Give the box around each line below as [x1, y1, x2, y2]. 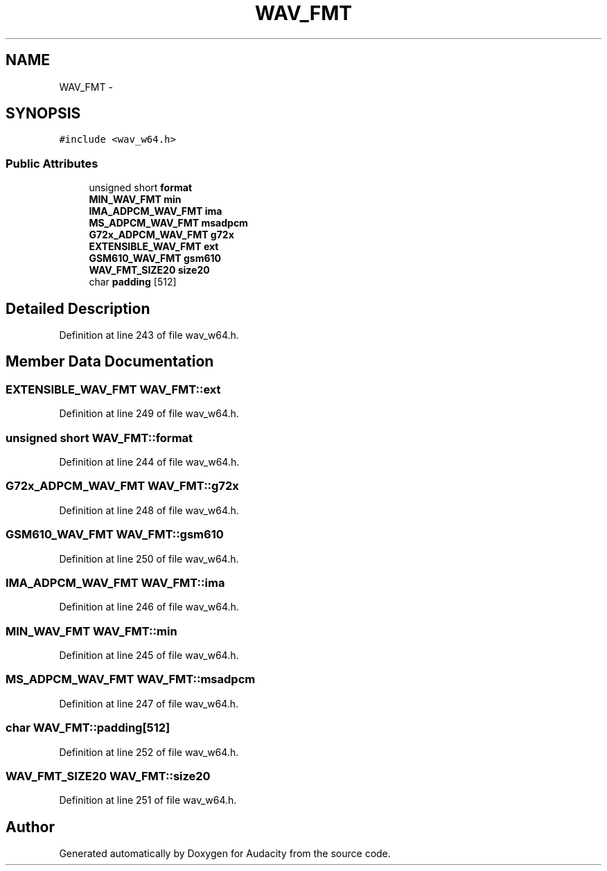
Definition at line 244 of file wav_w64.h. [59, 456, 240, 468]
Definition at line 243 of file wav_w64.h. [59, 329, 239, 342]
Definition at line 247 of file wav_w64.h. [59, 697, 239, 710]
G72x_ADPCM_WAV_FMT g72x [89, 229, 234, 241]
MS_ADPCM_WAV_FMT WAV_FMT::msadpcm [6, 672, 256, 687]
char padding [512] [89, 276, 177, 288]
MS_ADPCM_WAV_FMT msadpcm [89, 217, 248, 229]
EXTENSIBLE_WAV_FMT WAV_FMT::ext [6, 382, 221, 396]
